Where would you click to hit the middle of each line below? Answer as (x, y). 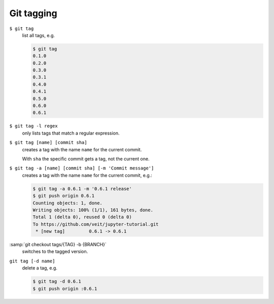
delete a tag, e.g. (40, 268)
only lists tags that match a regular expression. (71, 133)
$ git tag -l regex (33, 126)
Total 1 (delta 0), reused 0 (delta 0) (82, 217)
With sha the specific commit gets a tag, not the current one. (86, 159)
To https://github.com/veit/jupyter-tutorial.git (96, 224)
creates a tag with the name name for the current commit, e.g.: (87, 175)
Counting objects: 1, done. (67, 203)
